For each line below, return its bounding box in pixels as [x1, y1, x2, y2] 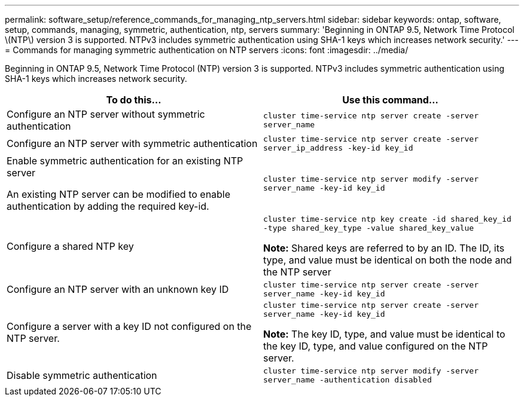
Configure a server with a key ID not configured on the [7, 320, 252, 332]
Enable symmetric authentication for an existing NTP [7, 155, 243, 167]
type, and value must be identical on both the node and [263, 254, 512, 266]
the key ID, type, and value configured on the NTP [263, 340, 488, 352]
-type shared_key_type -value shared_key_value [263, 224, 474, 232]
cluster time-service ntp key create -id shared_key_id [263, 215, 511, 224]
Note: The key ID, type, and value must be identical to [263, 328, 505, 340]
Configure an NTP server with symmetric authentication [7, 137, 258, 149]
